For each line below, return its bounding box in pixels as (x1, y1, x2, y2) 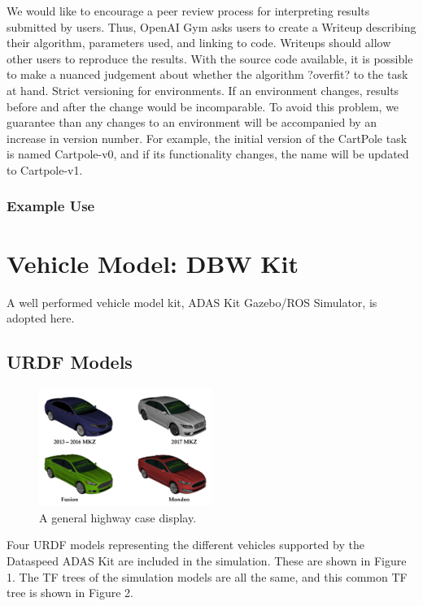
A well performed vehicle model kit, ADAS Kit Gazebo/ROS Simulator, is (7, 293, 377, 310)
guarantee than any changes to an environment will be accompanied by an (7, 114, 377, 131)
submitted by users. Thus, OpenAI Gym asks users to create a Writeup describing (7, 18, 416, 35)
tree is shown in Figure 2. (7, 584, 133, 601)
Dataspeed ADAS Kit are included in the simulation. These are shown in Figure (7, 552, 407, 569)
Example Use (7, 196, 95, 216)
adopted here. (7, 309, 75, 327)
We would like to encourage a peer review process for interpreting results (7, 2, 370, 19)
